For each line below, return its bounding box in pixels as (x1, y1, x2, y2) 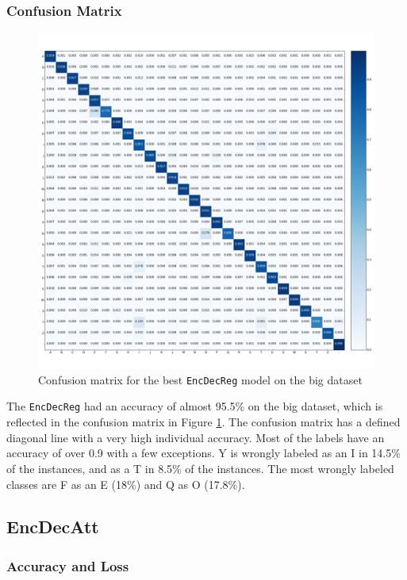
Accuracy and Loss (6, 555, 129, 575)
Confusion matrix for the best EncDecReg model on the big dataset (38, 371, 363, 387)
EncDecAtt (6, 514, 99, 539)
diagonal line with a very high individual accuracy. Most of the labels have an (6, 429, 385, 445)
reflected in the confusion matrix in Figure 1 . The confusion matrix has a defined (6, 414, 401, 430)
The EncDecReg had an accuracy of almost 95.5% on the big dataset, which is (6, 398, 383, 414)
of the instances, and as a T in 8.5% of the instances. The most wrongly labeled (6, 460, 394, 476)
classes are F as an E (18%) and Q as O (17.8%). (6, 475, 245, 492)
